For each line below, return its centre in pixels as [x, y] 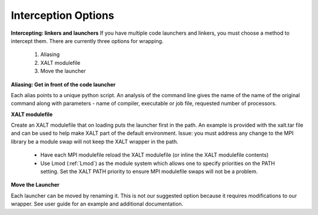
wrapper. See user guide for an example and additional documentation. [97, 204]
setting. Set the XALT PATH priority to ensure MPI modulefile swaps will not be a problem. [149, 171]
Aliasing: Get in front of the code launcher [63, 84]
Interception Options [62, 15]
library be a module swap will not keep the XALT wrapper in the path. [95, 141]
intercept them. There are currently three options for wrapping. [87, 41]
